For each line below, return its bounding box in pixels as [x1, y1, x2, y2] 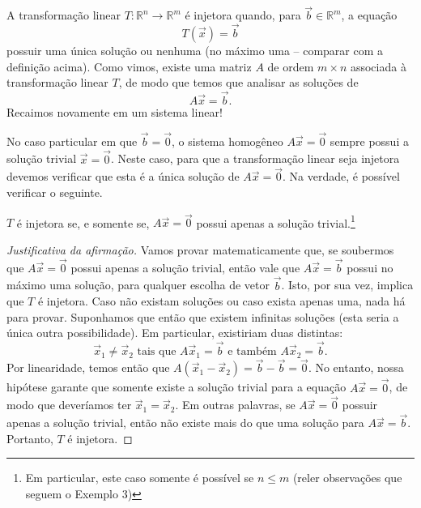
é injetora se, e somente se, [16, 214, 150, 231]
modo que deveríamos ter [6, 396, 132, 413]
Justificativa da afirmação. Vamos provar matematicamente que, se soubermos [6, 241, 394, 258]
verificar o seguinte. [6, 184, 103, 201]
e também [228, 346, 277, 358]
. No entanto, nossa [308, 359, 404, 376]
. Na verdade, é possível [283, 168, 400, 185]
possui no [347, 258, 393, 275]
